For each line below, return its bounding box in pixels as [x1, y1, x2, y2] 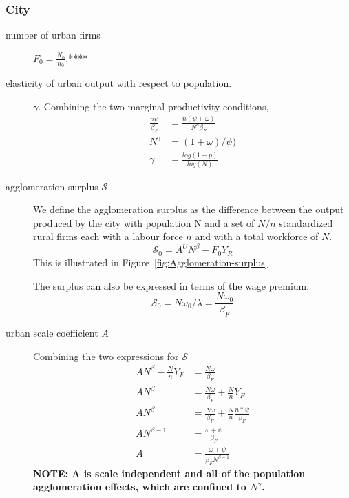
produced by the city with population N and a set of [33, 215, 255, 230]
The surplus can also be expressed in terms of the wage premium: [33, 278, 310, 292]
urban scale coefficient [6, 325, 98, 339]
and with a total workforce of [195, 229, 319, 243]
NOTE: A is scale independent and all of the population [33, 466, 306, 480]
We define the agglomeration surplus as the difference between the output [33, 202, 344, 217]
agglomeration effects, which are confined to [33, 479, 246, 494]
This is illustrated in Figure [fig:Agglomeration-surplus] [33, 255, 268, 269]
